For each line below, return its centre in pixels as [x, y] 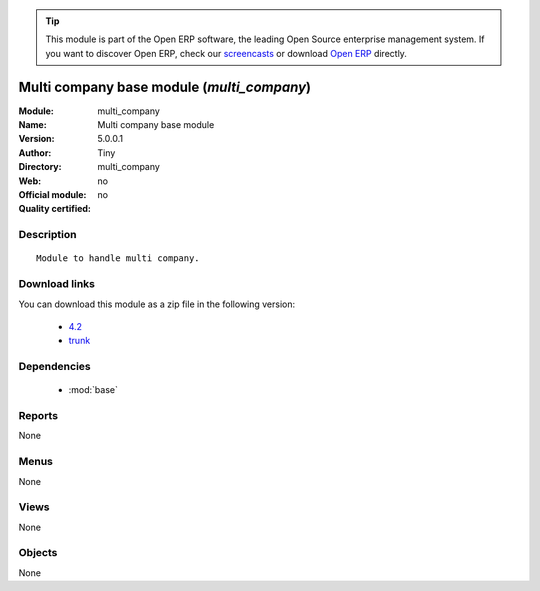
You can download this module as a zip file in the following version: [157, 304]
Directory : [40, 167]
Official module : [52, 195]
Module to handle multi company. [118, 258]
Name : [32, 125]
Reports [38, 416]
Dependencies [55, 367]
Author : [35, 152]
